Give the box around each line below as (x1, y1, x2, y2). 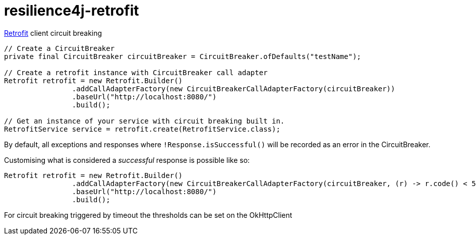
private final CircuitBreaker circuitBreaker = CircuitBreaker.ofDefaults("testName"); (4, 52, 362, 61)
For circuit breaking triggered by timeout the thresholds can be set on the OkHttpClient (4, 210, 292, 219)
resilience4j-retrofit (4, 2, 139, 19)
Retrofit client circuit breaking (4, 28, 102, 37)
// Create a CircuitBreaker (4, 44, 115, 52)
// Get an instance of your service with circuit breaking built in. (4, 116, 285, 125)
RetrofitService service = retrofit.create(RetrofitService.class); (4, 125, 280, 133)
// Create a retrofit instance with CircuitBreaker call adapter (4, 68, 268, 77)
